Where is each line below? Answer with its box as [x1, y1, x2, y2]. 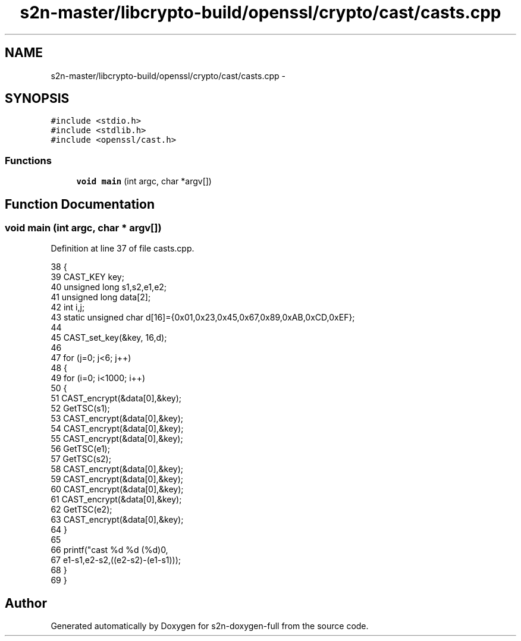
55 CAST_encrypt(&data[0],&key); [51, 433, 183, 444]
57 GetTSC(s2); [51, 454, 111, 464]
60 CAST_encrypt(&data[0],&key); [51, 484, 184, 495]
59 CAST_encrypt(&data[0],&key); [51, 474, 184, 485]
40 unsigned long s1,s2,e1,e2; [51, 282, 167, 293]
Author [5, 595, 47, 611]
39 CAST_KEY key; [51, 272, 124, 282]
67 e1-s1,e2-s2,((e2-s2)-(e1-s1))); [51, 555, 181, 565]
